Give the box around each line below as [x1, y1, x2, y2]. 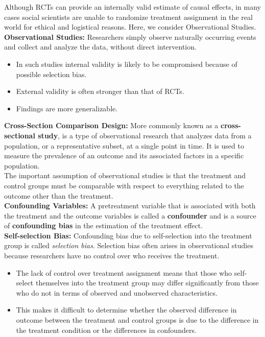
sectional [4, 130, 35, 140]
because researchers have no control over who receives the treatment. [4, 250, 220, 261]
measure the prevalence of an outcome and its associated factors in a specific [4, 150, 244, 161]
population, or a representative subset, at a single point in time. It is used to [4, 140, 244, 151]
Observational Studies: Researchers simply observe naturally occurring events [4, 31, 256, 42]
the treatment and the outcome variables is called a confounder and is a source [4, 210, 256, 221]
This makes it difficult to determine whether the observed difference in [16, 304, 237, 315]
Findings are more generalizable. [16, 103, 118, 113]
